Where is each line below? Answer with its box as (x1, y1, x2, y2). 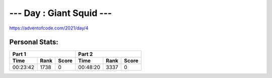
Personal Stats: (9, 38, 59, 46)
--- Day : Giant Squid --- (9, 7, 112, 18)
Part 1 (12, 50, 26, 57)
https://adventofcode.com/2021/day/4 (9, 25, 89, 31)
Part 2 (78, 50, 93, 57)
